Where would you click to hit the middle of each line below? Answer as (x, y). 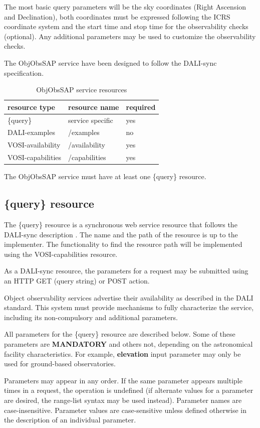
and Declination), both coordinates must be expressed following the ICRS (117, 16)
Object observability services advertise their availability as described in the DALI (129, 297)
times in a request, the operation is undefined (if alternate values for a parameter (129, 390)
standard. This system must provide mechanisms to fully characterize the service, (129, 307)
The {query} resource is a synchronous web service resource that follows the (121, 225)
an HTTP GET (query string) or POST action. (77, 280)
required (141, 107)
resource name (94, 107)
